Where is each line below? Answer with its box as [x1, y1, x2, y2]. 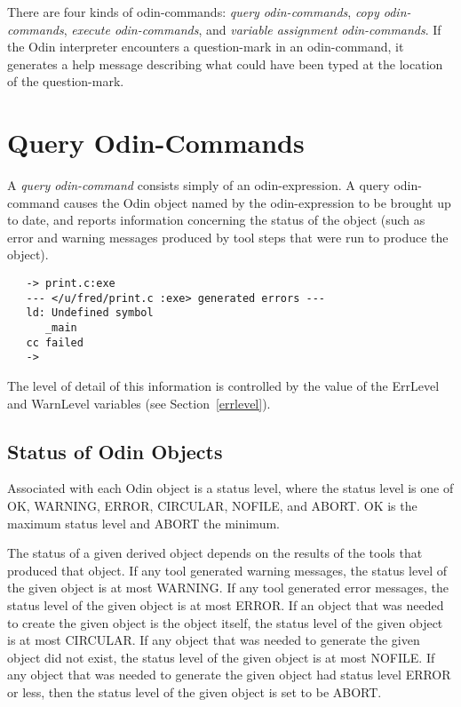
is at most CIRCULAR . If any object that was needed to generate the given [7, 631, 420, 649]
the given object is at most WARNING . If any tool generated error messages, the [7, 578, 449, 597]
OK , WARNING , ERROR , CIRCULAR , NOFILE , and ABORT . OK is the [7, 496, 417, 514]
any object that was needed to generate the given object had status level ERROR [7, 665, 451, 684]
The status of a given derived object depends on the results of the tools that [7, 544, 423, 562]
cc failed [26, 336, 83, 349]
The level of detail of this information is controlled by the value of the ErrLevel [7, 377, 440, 394]
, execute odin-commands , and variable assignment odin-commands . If [63, 20, 441, 38]
